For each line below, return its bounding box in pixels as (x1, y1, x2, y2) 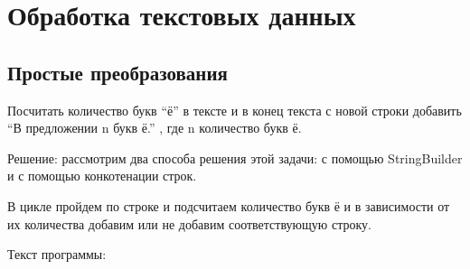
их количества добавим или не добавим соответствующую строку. (7, 214, 371, 233)
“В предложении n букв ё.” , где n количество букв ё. (7, 118, 302, 137)
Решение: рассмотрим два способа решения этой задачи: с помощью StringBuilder (7, 148, 463, 167)
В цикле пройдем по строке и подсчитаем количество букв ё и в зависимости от (7, 196, 450, 215)
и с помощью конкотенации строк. (7, 166, 197, 185)
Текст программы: (7, 245, 107, 264)
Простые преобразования (7, 58, 228, 86)
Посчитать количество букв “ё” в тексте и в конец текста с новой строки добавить (7, 100, 462, 119)
